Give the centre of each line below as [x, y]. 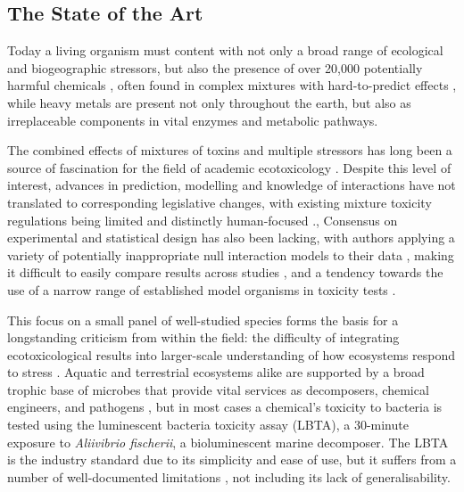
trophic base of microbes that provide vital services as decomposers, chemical [218, 389]
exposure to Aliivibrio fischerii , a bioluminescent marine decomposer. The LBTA [228, 442]
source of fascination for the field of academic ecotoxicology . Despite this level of [229, 167]
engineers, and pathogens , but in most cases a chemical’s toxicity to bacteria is [225, 407]
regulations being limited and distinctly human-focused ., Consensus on [203, 220]
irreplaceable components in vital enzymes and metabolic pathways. [193, 120]
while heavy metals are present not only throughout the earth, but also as [209, 102]
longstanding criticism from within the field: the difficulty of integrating [203, 337]
